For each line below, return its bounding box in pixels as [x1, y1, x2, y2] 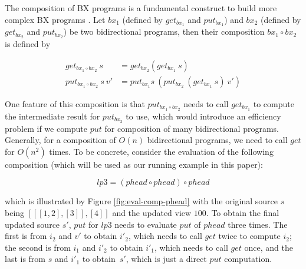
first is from [5, 230, 47, 242]
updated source [5, 218, 60, 230]
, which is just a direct [126, 253, 207, 265]
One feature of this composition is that [5, 97, 145, 109]
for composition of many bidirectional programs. [104, 122, 279, 134]
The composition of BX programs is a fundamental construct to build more [5, 2, 277, 14]
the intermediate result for [5, 109, 100, 122]
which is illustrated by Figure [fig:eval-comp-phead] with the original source [5, 195, 278, 207]
